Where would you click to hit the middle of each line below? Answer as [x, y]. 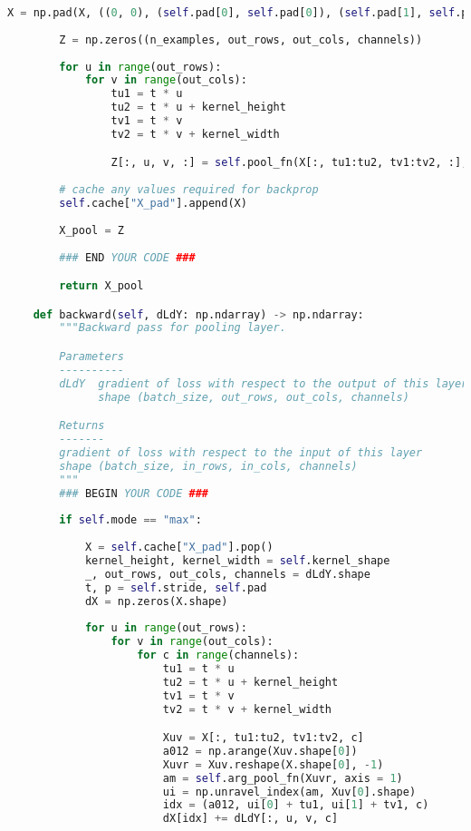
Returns [82, 426]
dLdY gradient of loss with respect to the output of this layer [264, 383]
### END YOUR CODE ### [127, 257]
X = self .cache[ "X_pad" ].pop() [179, 547]
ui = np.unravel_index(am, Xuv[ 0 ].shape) [289, 792]
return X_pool [101, 286]
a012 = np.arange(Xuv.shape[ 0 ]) [260, 751]
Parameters [91, 357]
